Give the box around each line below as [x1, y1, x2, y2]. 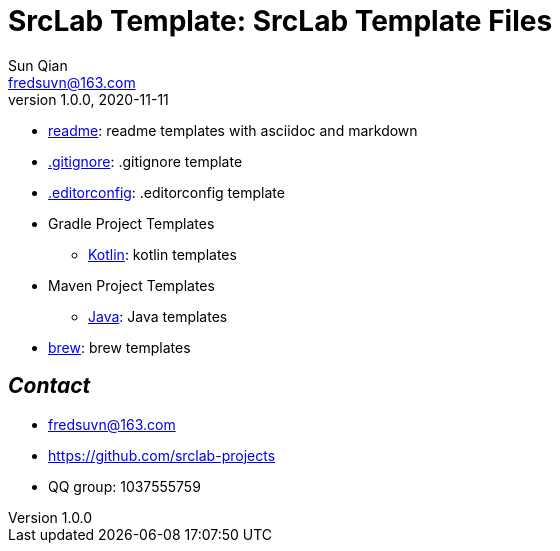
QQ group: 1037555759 [48, 477, 201, 495]
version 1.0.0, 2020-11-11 [8, 90, 169, 108]
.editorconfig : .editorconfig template [48, 183, 285, 201]
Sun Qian [8, 56, 68, 74]
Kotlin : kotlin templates [88, 245, 237, 263]
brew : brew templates [48, 338, 191, 356]
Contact [8, 373, 91, 399]
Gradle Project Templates [48, 214, 215, 232]
